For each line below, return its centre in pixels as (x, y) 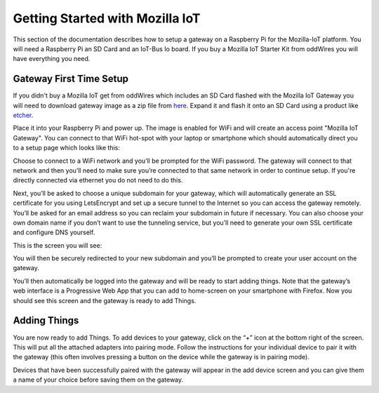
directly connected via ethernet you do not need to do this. (98, 180)
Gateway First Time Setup (71, 79)
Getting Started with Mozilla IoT (107, 18)
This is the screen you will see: (58, 245)
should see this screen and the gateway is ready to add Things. (105, 300)
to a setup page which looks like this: (67, 148)
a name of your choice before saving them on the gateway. (98, 380)
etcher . (23, 115)
